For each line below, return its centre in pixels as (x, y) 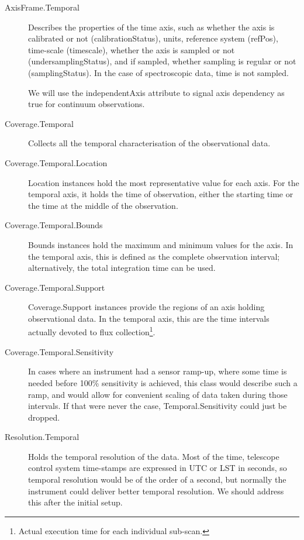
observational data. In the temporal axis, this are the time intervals (149, 318)
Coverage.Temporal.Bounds (54, 225)
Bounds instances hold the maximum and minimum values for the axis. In (161, 244)
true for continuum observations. (87, 104)
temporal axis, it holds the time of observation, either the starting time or (161, 194)
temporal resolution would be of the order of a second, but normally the (157, 479)
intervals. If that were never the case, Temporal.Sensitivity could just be (158, 406)
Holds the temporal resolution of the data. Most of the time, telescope (154, 456)
